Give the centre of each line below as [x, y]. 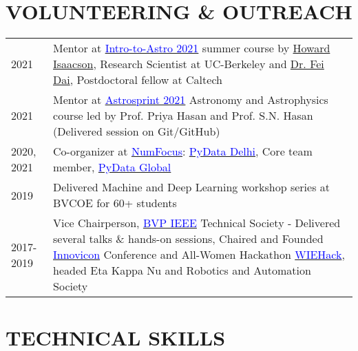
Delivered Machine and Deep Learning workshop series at [192, 187]
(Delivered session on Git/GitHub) [137, 131]
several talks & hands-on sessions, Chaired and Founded [188, 239]
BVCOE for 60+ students [115, 203]
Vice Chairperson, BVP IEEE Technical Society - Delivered [197, 223]
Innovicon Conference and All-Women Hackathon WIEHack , [199, 255]
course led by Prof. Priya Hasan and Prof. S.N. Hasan [183, 116]
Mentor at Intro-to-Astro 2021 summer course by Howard [192, 48]
